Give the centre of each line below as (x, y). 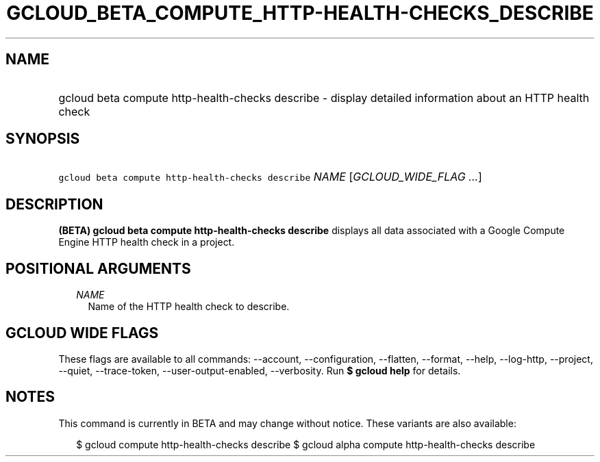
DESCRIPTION (54, 204)
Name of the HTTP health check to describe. (189, 307)
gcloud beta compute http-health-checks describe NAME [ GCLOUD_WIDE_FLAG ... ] (270, 177)
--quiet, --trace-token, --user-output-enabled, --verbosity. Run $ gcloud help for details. (260, 370)
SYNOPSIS (43, 139)
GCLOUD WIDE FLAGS (82, 333)
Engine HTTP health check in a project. (147, 242)
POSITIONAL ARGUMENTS (98, 268)
